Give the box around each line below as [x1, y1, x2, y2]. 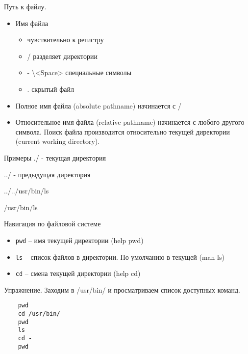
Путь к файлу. [4, 1, 47, 11]
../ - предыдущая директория [4, 169, 91, 179]
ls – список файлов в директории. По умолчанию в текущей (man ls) [15, 251, 224, 262]
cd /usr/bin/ [18, 310, 60, 318]
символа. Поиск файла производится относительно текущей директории [15, 126, 230, 136]
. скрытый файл [27, 83, 74, 94]
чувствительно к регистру [27, 34, 104, 45]
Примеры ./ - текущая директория [4, 152, 106, 163]
